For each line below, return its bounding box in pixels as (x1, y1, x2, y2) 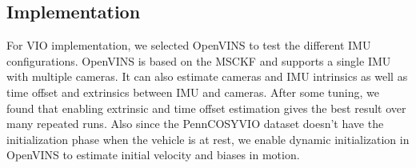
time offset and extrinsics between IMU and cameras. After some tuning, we (6, 83, 379, 100)
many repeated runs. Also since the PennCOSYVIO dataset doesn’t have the (6, 115, 384, 132)
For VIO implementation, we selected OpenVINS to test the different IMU (6, 37, 371, 54)
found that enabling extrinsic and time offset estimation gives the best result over (6, 99, 406, 116)
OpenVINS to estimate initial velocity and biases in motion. (6, 146, 300, 163)
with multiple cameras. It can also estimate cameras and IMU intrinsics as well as (6, 68, 408, 85)
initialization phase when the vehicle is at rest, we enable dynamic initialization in (6, 130, 410, 147)
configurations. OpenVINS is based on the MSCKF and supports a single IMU (6, 52, 391, 69)
